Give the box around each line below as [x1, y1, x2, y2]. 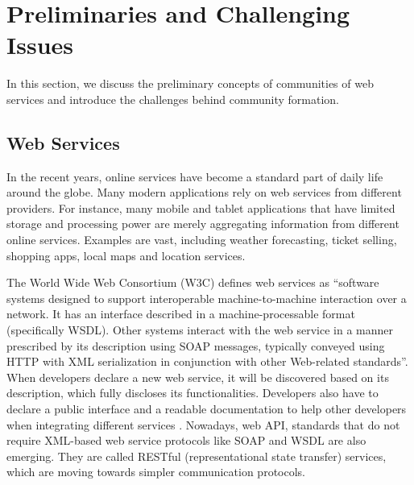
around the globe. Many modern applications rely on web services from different [6, 184, 402, 201]
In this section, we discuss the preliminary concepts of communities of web [6, 75, 374, 92]
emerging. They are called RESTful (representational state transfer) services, [6, 447, 387, 464]
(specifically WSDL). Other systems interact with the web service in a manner [6, 321, 394, 338]
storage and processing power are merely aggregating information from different [6, 215, 400, 232]
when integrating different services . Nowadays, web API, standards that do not [6, 416, 400, 433]
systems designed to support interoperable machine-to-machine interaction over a [6, 289, 407, 306]
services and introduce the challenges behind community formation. [6, 90, 339, 107]
